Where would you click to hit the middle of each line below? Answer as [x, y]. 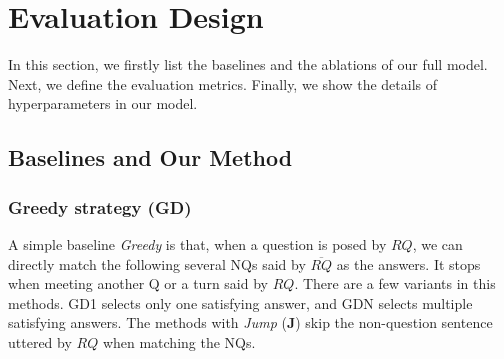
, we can [437, 243]
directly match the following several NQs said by [157, 263]
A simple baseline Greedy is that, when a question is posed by [197, 243]
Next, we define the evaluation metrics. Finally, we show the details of [222, 83]
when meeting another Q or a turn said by [138, 283]
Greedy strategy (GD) [100, 206]
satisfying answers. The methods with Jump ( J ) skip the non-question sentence [250, 322]
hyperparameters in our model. [103, 103]
